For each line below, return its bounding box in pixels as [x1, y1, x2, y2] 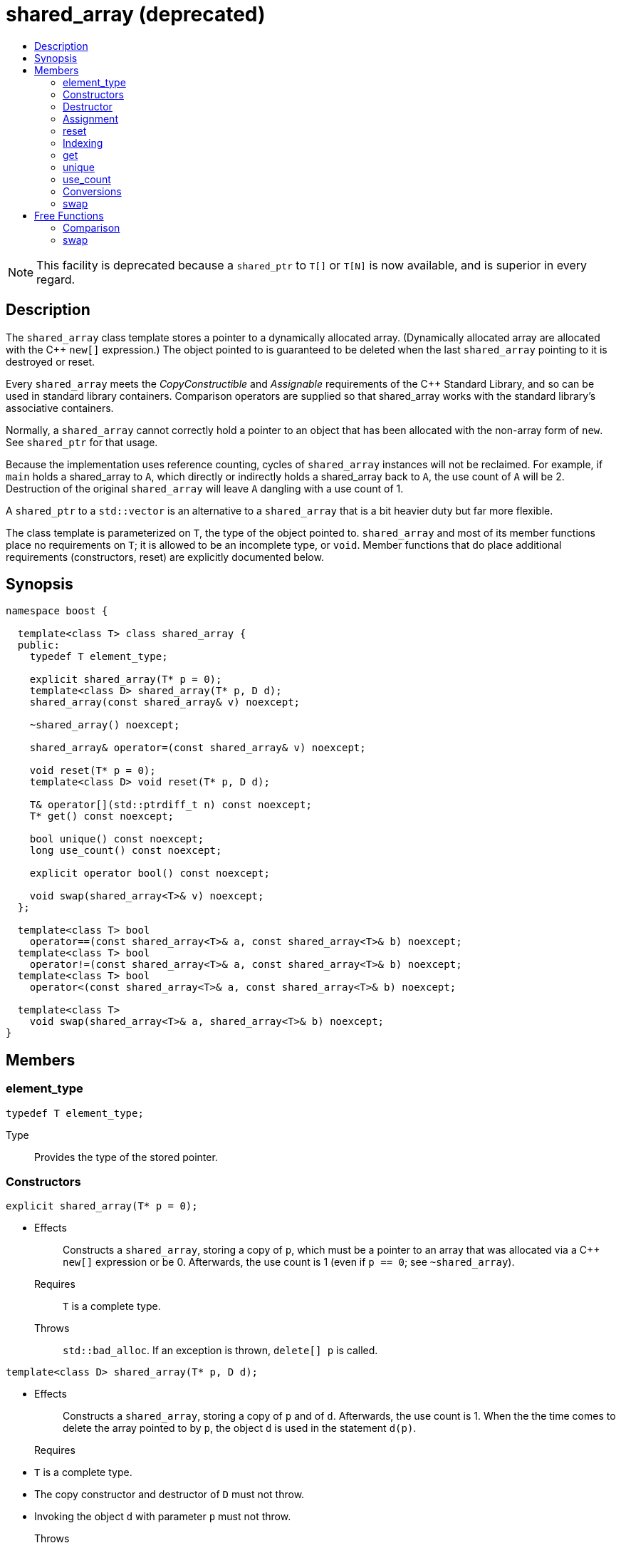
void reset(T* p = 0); [29, 765, 156, 777]
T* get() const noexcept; [29, 810, 174, 822]
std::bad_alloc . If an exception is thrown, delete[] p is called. [63, 1344, 378, 1357]
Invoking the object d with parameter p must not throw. [34, 1510, 291, 1523]
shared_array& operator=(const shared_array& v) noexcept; [29, 742, 366, 754]
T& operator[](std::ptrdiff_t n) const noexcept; [29, 799, 312, 811]
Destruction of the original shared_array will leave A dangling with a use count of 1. [6, 482, 404, 495]
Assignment [63, 112, 118, 125]
